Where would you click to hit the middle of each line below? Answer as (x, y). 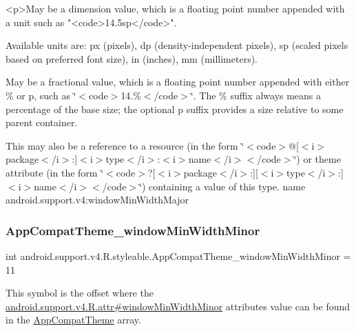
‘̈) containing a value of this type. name (222, 186)
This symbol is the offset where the (80, 293)
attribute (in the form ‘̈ (55, 172)
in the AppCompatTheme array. (73, 320)
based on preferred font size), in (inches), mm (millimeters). (132, 58)
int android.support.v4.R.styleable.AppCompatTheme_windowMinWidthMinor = (178, 255)
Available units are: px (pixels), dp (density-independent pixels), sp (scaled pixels (177, 45)
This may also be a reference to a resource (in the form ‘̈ (125, 145)
